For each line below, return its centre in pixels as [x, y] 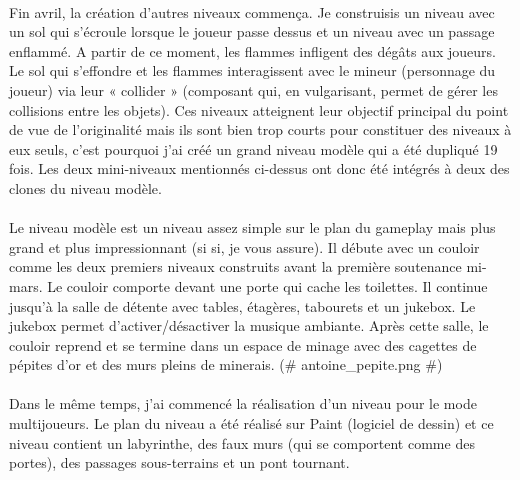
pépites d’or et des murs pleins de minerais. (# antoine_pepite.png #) [226, 364]
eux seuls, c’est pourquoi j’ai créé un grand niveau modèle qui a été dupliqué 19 [253, 148]
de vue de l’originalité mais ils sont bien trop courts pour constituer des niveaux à [260, 129]
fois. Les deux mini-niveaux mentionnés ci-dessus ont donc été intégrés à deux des [259, 168]
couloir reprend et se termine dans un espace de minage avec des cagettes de [243, 344]
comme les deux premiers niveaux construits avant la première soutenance [235, 266]
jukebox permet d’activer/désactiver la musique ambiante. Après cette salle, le [249, 325]
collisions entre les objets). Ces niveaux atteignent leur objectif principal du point [259, 109]
